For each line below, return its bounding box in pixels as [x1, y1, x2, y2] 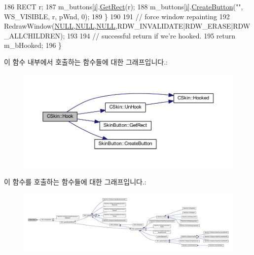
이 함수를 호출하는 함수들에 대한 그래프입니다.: [4, 177, 146, 187]
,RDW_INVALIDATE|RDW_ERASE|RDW [115, 21, 251, 31]
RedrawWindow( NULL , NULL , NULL [4, 21, 115, 31]
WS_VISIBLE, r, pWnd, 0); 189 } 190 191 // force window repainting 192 [4, 11, 230, 21]
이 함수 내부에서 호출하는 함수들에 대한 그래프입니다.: [4, 56, 168, 67]
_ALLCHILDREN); [4, 30, 65, 40]
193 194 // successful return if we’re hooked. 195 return [67, 30, 236, 40]
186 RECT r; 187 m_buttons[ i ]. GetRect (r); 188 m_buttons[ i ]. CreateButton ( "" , [4, 1, 243, 11]
